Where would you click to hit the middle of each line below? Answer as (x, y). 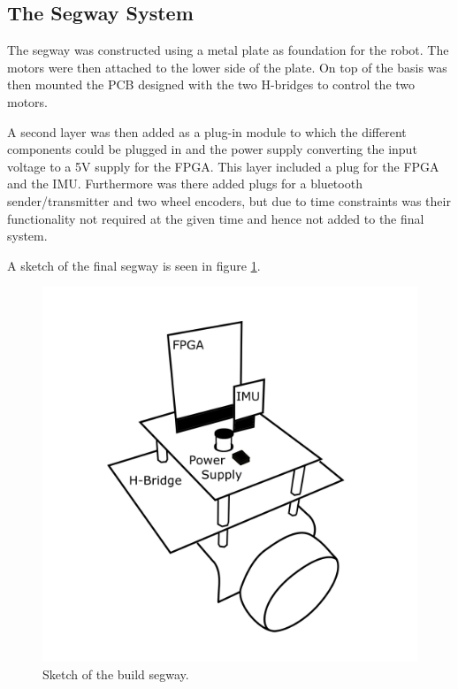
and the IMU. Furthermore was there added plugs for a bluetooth (185, 184)
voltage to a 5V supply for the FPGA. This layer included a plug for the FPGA (223, 166)
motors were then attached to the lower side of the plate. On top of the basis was (227, 67)
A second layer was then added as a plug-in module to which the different (207, 131)
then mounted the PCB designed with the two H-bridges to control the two (211, 84)
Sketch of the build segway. (116, 674)
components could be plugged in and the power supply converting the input (212, 149)
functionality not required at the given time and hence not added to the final (216, 218)
